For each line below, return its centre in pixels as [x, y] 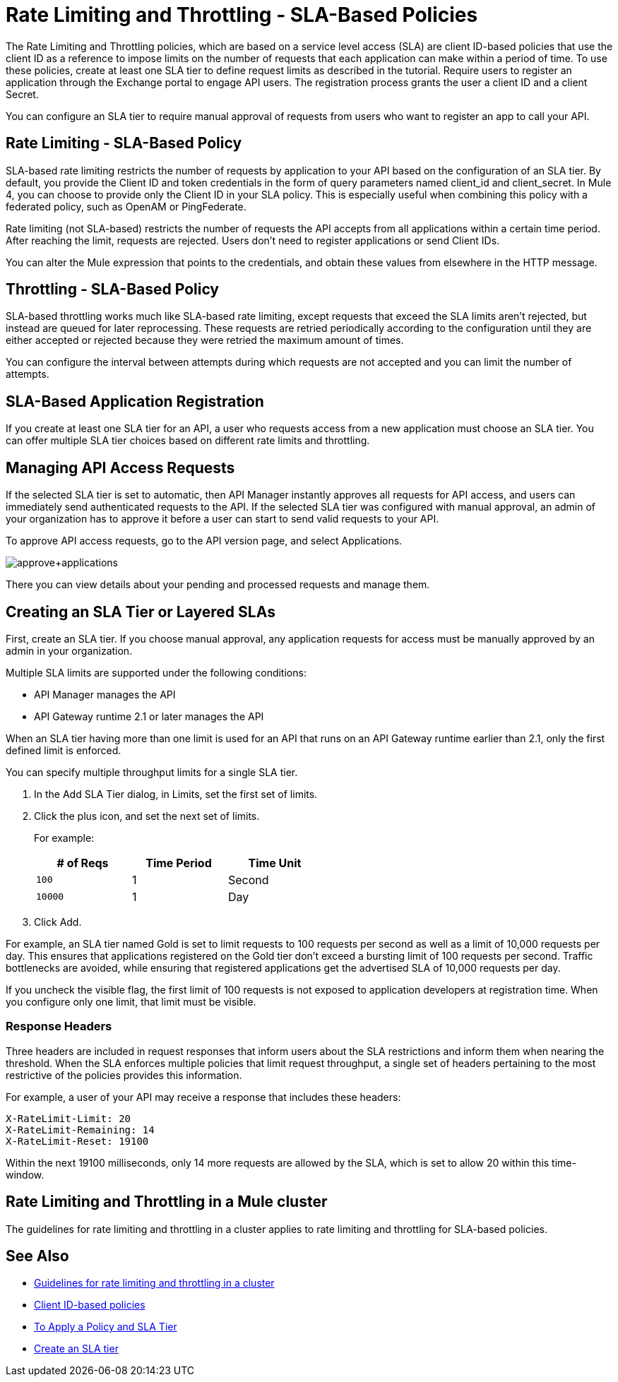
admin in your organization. [69, 650]
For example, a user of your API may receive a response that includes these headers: [203, 1097]
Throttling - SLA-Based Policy [113, 290]
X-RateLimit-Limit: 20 [69, 1118]
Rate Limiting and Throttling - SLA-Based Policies [242, 15]
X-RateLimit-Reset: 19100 [77, 1141]
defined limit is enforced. [64, 750]
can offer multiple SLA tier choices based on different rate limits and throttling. [188, 441]
